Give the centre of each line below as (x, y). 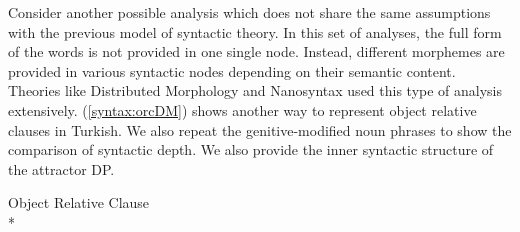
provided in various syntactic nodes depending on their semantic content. (232, 70)
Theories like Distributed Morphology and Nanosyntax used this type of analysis (255, 90)
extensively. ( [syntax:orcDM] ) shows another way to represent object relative (242, 109)
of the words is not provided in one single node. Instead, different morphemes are (256, 51)
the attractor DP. (61, 168)
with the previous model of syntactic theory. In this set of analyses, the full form (255, 31)
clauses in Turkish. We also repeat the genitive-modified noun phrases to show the (260, 129)
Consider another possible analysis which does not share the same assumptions (249, 12)
